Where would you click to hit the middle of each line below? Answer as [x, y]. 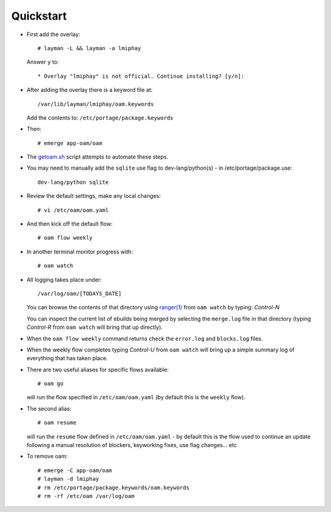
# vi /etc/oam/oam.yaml [73, 210]
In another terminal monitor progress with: [80, 252]
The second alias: [49, 408]
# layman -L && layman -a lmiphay [89, 48]
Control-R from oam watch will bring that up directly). [95, 327]
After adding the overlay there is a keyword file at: [90, 90]
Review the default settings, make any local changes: [94, 196]
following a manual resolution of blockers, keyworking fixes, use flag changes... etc [132, 445]
